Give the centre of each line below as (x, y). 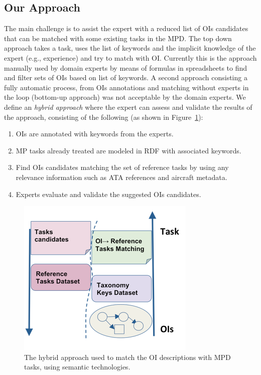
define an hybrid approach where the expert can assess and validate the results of (128, 107)
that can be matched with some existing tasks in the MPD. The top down (118, 38)
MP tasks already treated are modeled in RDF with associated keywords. (128, 150)
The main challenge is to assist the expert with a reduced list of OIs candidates (126, 28)
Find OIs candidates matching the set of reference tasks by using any (122, 167)
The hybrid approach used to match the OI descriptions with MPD (127, 357)
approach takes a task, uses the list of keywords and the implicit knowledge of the (130, 48)
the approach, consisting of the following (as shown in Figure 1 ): (104, 117)
